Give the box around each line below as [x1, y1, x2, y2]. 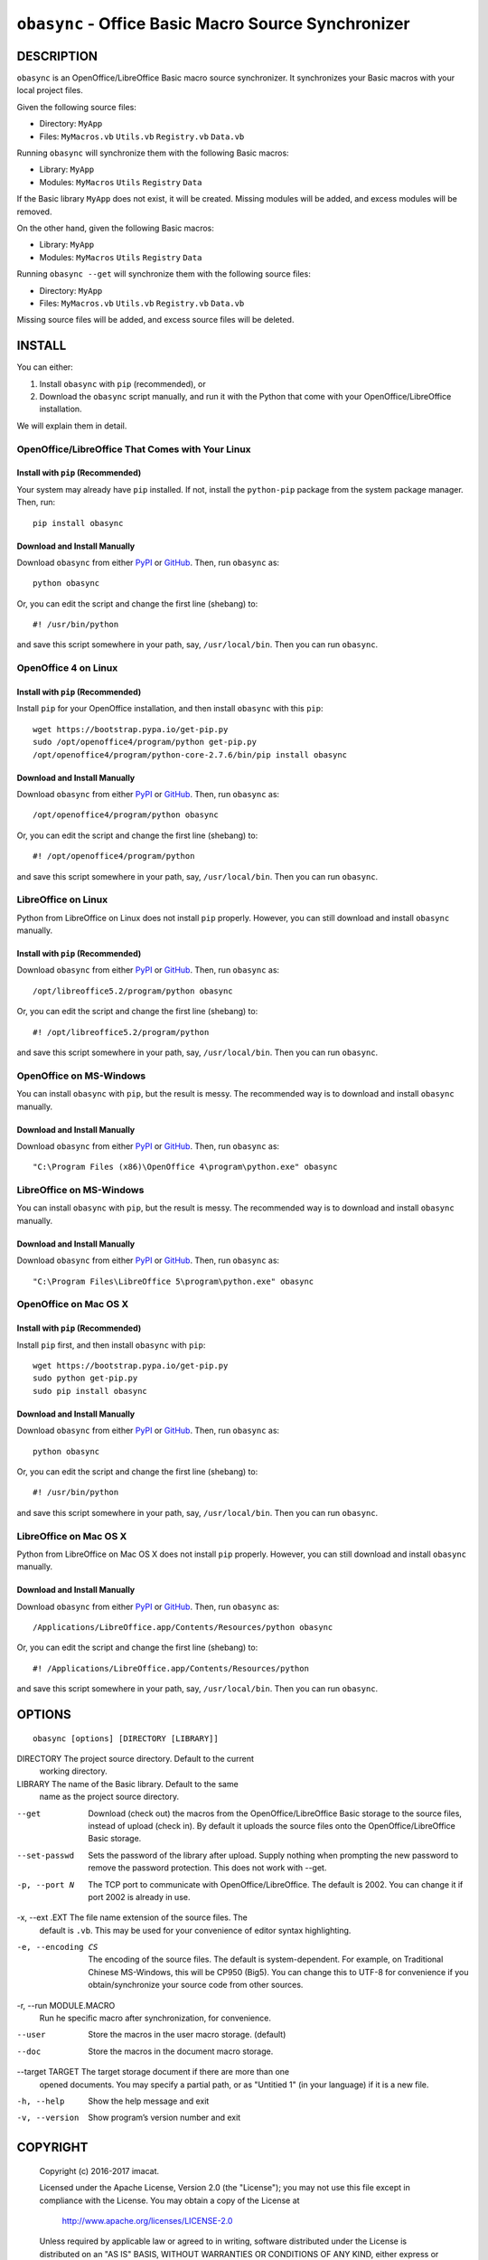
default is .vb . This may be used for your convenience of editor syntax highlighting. [39, 1925, 352, 1935]
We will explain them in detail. [16, 420, 127, 431]
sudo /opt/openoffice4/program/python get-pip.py [33, 737, 258, 748]
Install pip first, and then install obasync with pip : [16, 1339, 206, 1351]
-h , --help [16, 2096, 65, 2106]
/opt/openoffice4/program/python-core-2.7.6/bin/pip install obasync [33, 749, 348, 759]
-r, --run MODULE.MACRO [16, 2000, 116, 2010]
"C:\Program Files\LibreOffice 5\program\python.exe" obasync [33, 1276, 314, 1286]
